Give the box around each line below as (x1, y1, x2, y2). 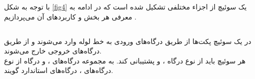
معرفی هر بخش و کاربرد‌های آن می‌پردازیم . (4, 11, 137, 21)
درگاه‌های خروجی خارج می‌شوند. (4, 45, 102, 56)
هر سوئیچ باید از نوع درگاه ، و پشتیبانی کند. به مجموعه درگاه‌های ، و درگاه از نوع (4, 55, 246, 65)
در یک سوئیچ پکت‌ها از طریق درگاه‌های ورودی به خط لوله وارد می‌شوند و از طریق (4, 35, 251, 46)
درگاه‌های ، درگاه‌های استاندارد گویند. (4, 65, 113, 75)
